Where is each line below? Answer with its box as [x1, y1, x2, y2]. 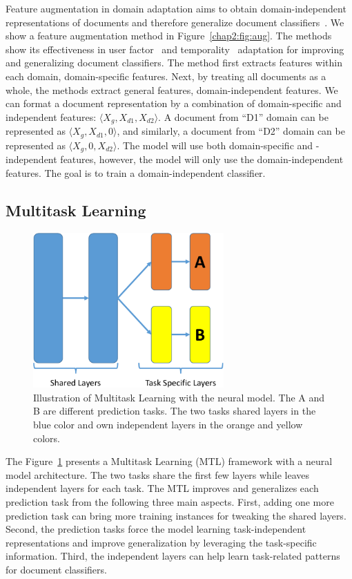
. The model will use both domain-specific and [117, 137, 313, 152]
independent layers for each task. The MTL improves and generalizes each [6, 481, 319, 495]
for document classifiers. [6, 562, 107, 576]
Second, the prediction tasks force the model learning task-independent [6, 522, 306, 536]
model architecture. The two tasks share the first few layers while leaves [6, 467, 310, 482]
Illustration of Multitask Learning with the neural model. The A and [33, 390, 325, 404]
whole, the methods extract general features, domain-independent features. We [6, 82, 338, 97]
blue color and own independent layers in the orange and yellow [33, 417, 303, 431]
